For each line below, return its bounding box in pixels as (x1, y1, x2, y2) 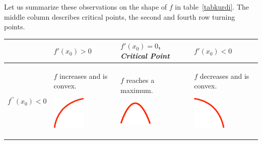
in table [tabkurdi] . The (175, 2, 249, 12)
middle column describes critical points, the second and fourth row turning (4, 11, 235, 22)
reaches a (126, 74, 155, 85)
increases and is (59, 70, 108, 81)
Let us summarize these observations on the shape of (4, 2, 167, 12)
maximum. (120, 84, 153, 95)
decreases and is (200, 70, 249, 81)
